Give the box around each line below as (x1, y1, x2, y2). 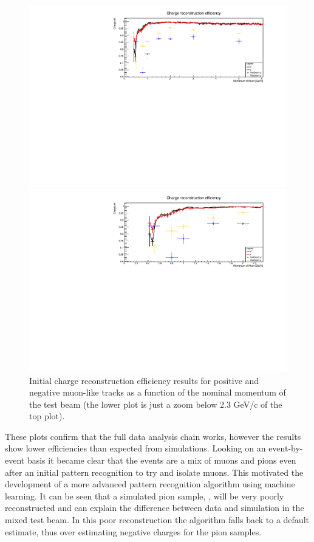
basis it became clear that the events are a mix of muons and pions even (27, 454, 296, 467)
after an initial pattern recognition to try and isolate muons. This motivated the (5, 465, 304, 478)
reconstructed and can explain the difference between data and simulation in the (5, 501, 304, 514)
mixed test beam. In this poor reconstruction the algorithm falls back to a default (5, 513, 309, 526)
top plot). (29, 410, 65, 422)
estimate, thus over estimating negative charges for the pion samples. (5, 525, 262, 538)
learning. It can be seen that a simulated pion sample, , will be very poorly (5, 489, 284, 502)
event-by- (268, 442, 303, 455)
